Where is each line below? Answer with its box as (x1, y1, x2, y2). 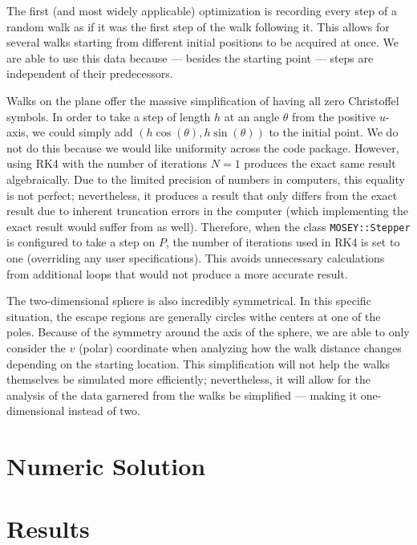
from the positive (292, 108, 376, 124)
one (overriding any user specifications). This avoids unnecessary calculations (6, 249, 385, 266)
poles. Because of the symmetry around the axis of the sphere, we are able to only (6, 323, 410, 340)
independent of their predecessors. (6, 65, 173, 82)
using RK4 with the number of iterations (6, 155, 208, 172)
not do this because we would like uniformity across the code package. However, (6, 139, 399, 156)
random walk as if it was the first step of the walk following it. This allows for (6, 18, 390, 35)
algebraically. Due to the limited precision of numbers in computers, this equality (6, 170, 405, 187)
